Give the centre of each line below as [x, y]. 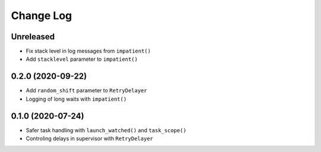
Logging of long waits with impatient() [76, 99]
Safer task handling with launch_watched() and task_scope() [106, 130]
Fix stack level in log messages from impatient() [88, 51]
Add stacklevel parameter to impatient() [82, 59]
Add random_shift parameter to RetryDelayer [86, 91]
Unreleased [33, 37]
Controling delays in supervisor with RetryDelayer [89, 139]
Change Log [42, 15]
